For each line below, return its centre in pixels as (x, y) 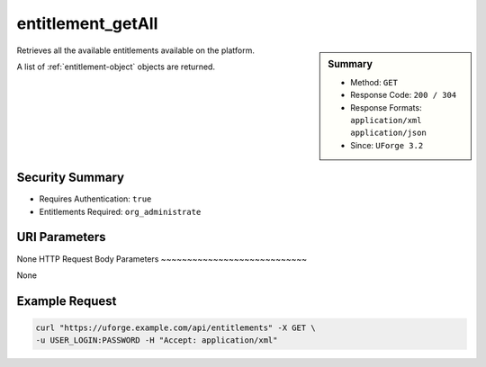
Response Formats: (386, 107)
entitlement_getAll (87, 23)
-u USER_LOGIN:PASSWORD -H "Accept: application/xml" (157, 340)
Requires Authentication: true (95, 199)
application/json (388, 133)
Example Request (67, 301)
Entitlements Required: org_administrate (120, 211)
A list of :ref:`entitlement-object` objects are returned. (116, 67)
